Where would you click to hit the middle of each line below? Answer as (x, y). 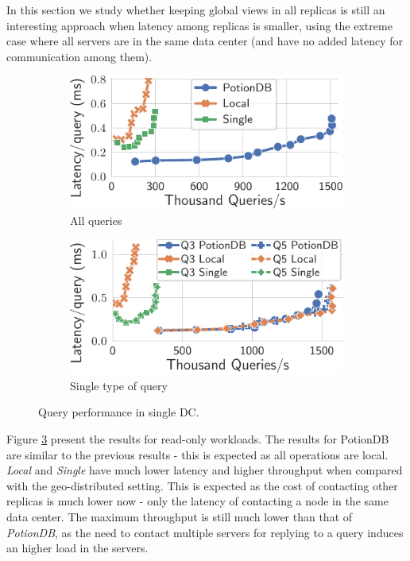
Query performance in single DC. (119, 412)
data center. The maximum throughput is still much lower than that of (180, 516)
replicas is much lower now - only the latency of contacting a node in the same (197, 501)
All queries (96, 220)
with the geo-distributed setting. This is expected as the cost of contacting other (202, 485)
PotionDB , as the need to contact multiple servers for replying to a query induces (205, 532)
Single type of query (119, 385)
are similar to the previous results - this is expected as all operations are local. (197, 454)
